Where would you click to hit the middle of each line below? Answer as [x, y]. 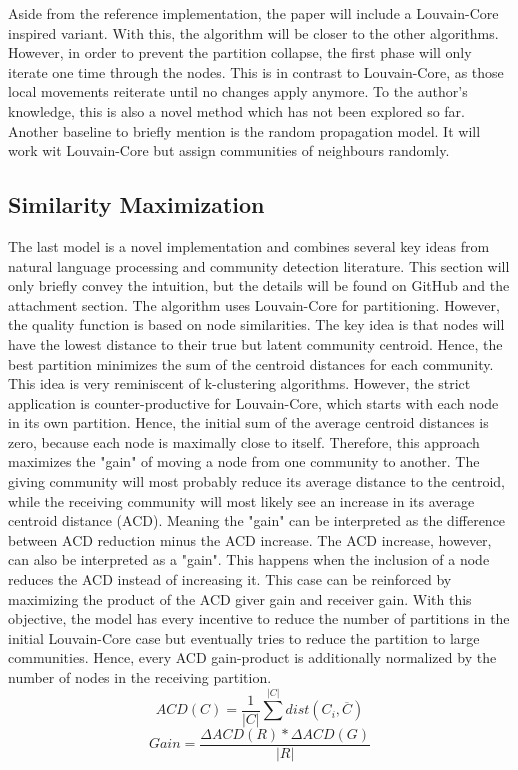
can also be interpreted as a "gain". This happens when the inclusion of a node [249, 559]
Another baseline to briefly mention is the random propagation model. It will [244, 130]
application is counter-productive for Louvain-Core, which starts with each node [253, 402]
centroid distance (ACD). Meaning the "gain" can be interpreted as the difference [257, 520]
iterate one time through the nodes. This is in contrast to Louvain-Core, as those [256, 71]
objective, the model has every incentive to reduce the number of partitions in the [259, 618]
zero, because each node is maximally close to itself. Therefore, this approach [244, 441]
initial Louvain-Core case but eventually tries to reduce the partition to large [244, 637]
